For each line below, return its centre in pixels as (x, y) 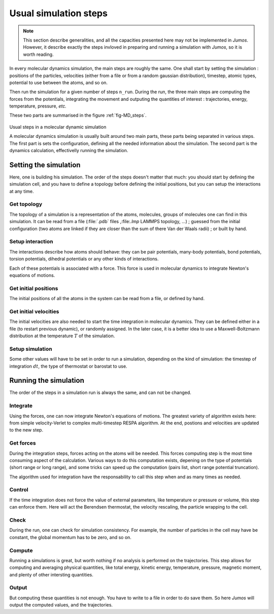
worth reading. (38, 54)
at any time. (22, 191)
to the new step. (26, 430)
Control (19, 490)
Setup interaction (31, 242)
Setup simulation (31, 349)
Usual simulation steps (58, 13)
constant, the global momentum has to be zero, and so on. (71, 537)
